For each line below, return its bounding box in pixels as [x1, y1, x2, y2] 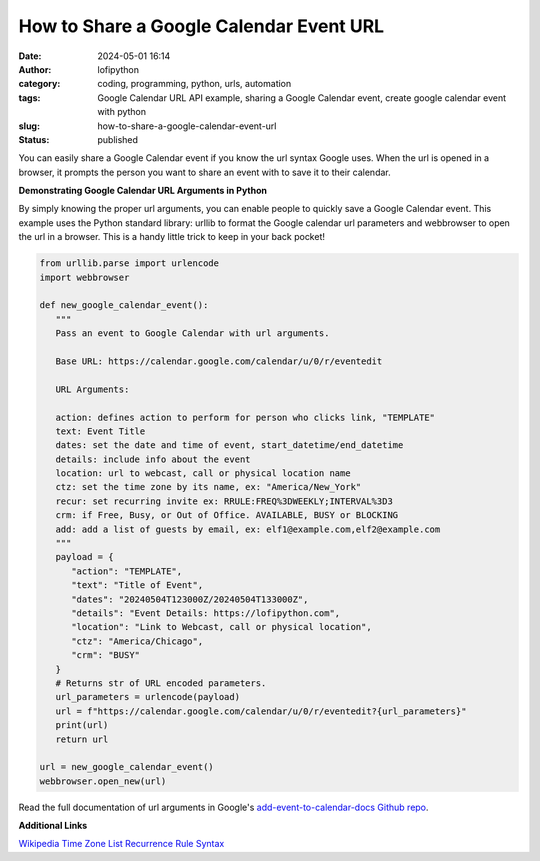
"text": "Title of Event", [71, 580, 204, 591]
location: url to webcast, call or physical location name [55, 468, 351, 479]
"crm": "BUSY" [71, 650, 140, 661]
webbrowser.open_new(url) [39, 775, 167, 787]
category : [18, 78, 61, 90]
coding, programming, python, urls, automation [97, 78, 292, 90]
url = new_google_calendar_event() [39, 761, 214, 773]
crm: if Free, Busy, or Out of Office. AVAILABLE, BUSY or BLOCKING [55, 510, 399, 521]
